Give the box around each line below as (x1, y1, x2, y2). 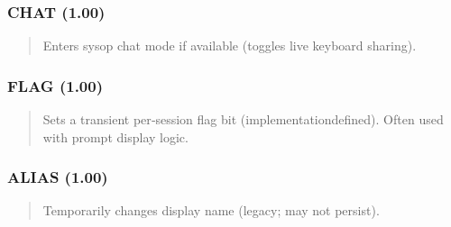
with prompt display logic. (42, 127, 189, 146)
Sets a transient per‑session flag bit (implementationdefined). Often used (42, 110, 444, 129)
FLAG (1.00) (7, 74, 103, 96)
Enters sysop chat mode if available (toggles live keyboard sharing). (42, 36, 417, 55)
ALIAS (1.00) (7, 166, 108, 188)
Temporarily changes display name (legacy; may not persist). (42, 201, 380, 220)
